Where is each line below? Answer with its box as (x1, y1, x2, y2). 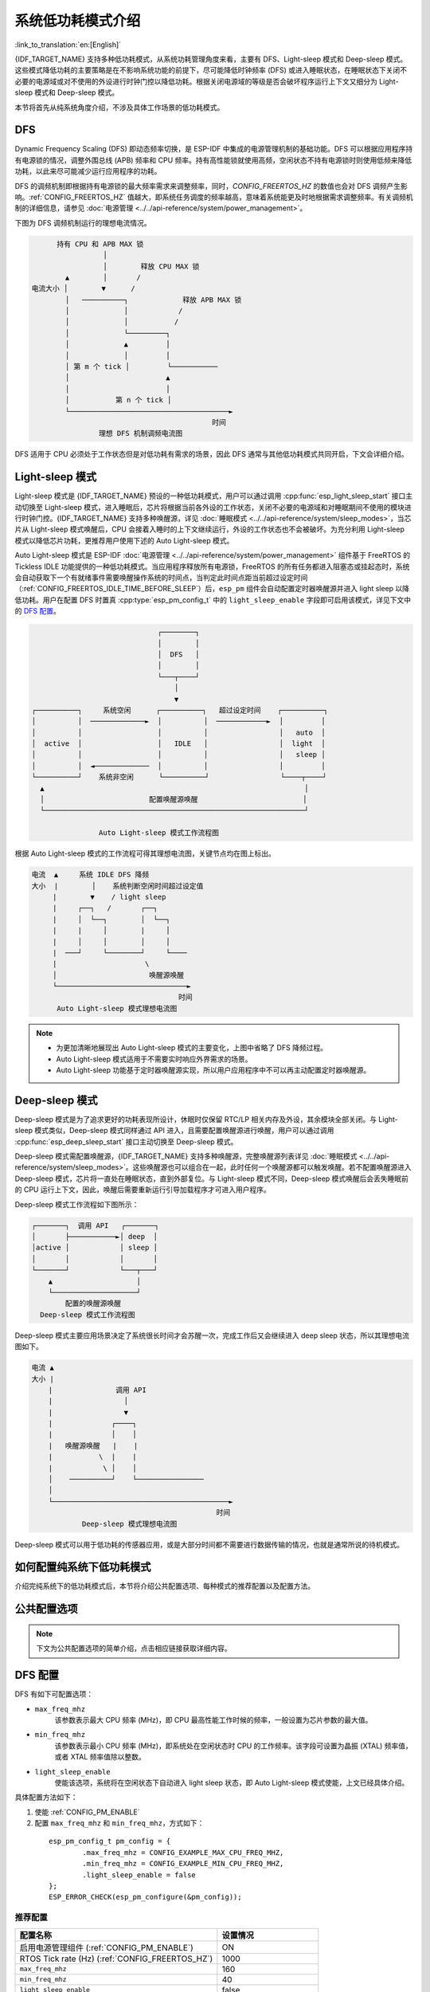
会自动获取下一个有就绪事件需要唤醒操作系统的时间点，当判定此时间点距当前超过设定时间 (14, 573, 308, 582)
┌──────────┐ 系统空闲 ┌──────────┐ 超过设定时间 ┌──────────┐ (31, 705, 328, 715)
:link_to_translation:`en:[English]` (14, 40, 122, 49)
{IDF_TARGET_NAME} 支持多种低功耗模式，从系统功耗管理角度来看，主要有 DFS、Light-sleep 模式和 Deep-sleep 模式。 (14, 54, 408, 64)
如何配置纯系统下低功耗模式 (14, 1560, 151, 1574)
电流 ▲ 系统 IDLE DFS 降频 (31, 870, 150, 880)
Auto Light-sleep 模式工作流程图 (98, 829, 219, 837)
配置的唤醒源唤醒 (64, 1299, 122, 1308)
